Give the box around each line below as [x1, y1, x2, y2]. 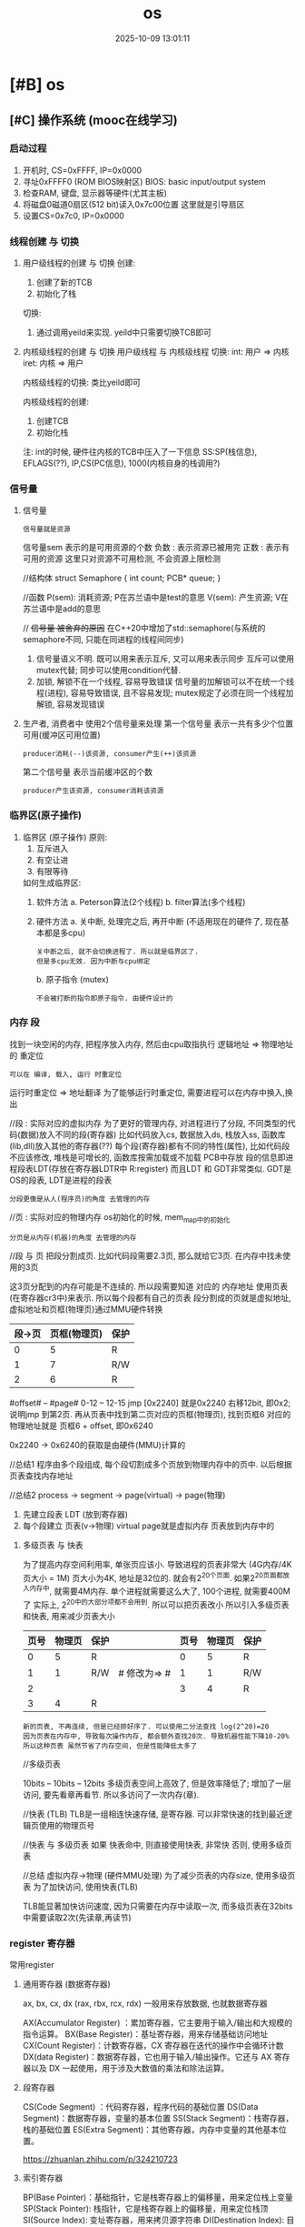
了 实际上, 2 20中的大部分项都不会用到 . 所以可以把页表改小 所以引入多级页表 [22, 1597, 290, 1610]
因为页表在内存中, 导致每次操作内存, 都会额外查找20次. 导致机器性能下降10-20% [22, 1731, 290, 1740]
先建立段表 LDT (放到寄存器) [22, 1508, 129, 1519]
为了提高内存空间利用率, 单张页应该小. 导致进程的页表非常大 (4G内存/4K [22, 1558, 292, 1569]
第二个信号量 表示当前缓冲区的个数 [22, 767, 152, 778]
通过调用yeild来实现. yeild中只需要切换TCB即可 [35, 327, 212, 338]
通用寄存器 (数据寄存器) [22, 1978, 111, 1990]
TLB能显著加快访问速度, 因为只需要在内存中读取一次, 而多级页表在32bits [22, 1900, 293, 1911]
